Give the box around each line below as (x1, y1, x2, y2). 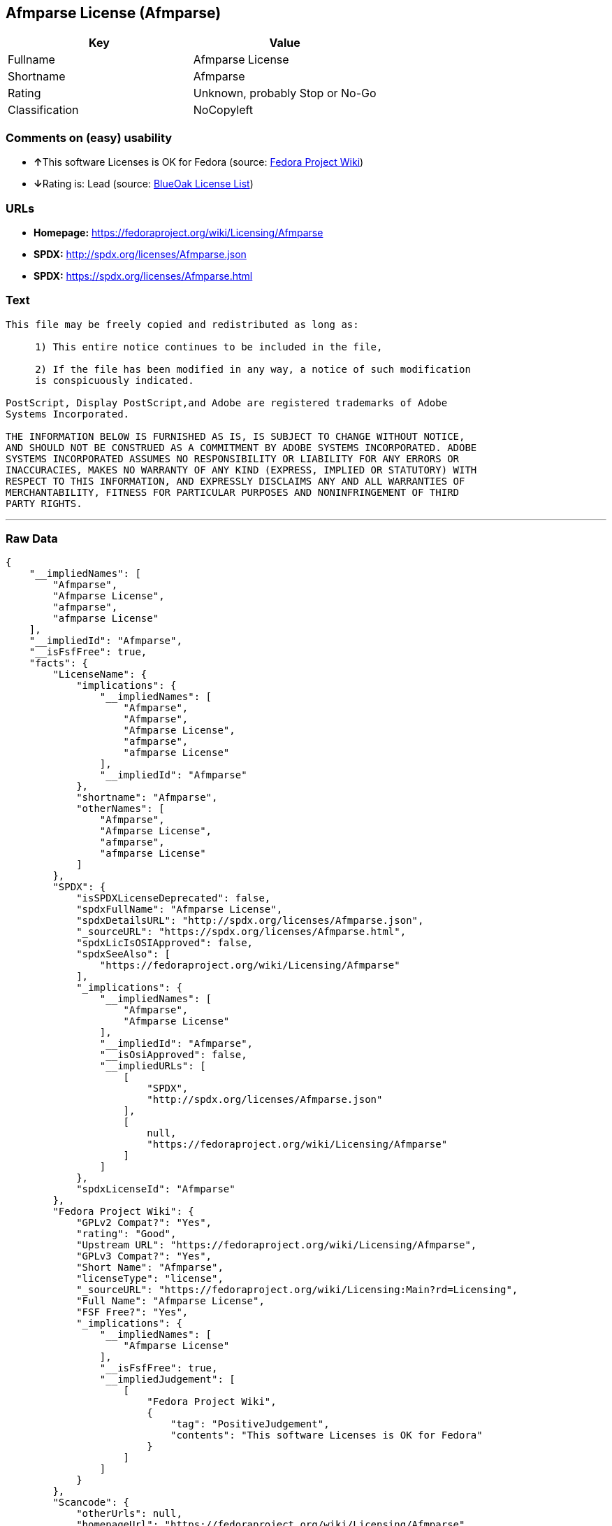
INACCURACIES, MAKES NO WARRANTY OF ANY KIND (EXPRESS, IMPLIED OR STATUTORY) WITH (6, 464, 477, 476)
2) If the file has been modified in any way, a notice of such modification (35, 363, 471, 375)
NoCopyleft (193, 103, 254, 117)
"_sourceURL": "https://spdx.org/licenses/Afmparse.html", (76, 926, 407, 938)
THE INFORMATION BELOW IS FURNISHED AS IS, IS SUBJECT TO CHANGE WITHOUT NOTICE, (6, 430, 465, 442)
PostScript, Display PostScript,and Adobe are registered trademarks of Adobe (6, 397, 448, 408)
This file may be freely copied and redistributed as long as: (6, 318, 359, 330)
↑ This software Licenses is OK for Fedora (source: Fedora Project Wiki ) (34, 156, 364, 169)
